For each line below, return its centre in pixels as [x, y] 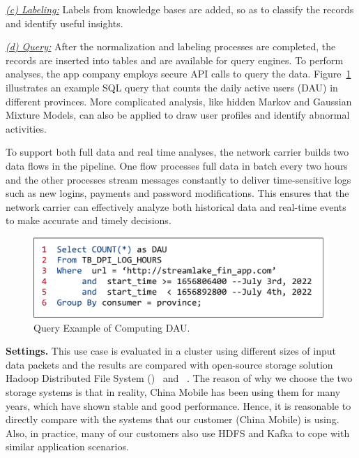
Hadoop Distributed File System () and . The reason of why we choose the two [179, 378]
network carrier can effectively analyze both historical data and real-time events [176, 206]
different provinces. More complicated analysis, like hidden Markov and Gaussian [179, 101]
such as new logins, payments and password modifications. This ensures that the [177, 193]
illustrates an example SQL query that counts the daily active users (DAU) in [172, 87]
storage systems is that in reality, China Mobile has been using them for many [173, 391]
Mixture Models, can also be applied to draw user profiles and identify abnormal [178, 115]
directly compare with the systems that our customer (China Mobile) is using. [173, 419]
